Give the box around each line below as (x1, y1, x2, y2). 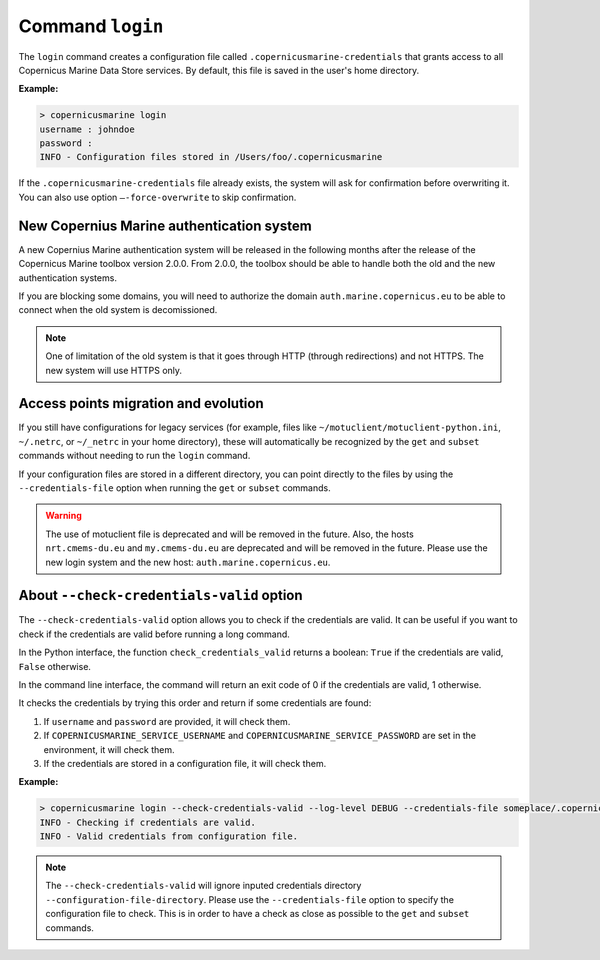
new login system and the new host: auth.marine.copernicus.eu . (45, 556, 331, 568)
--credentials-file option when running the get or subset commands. (18, 481, 331, 494)
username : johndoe (39, 123, 135, 135)
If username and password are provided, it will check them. (43, 715, 291, 727)
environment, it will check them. (43, 743, 175, 755)
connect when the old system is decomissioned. (18, 304, 218, 316)
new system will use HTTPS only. (45, 364, 183, 376)
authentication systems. (18, 271, 117, 284)
